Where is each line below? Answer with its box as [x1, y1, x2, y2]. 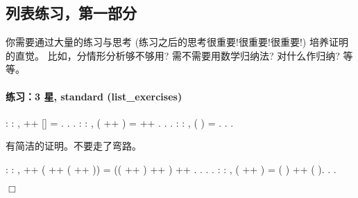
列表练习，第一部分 [6, 2, 137, 24]
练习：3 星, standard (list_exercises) [6, 89, 182, 103]
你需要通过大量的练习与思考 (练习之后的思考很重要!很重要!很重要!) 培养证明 [6, 35, 348, 49]
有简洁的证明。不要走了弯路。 [6, 138, 142, 153]
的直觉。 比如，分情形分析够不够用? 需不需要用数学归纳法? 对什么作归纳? [6, 48, 340, 62]
